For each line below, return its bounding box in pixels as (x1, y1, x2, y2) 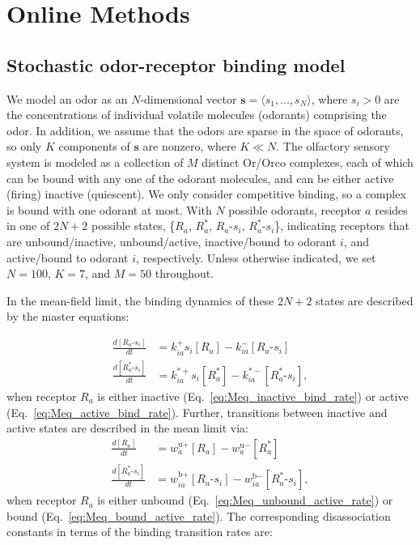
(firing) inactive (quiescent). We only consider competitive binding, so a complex (6, 185, 406, 202)
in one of (6, 217, 50, 234)
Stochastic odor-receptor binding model (6, 52, 346, 77)
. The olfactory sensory (276, 138, 390, 155)
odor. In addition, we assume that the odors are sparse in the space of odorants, (6, 121, 404, 138)
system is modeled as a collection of (6, 153, 184, 170)
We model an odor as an (6, 90, 128, 107)
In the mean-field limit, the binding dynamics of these (6, 292, 274, 309)
